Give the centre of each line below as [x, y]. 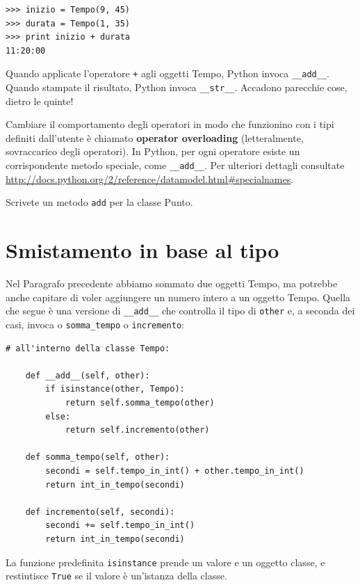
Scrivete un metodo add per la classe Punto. [99, 202]
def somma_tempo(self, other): [98, 457]
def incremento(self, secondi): [100, 512]
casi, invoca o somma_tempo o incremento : [95, 324]
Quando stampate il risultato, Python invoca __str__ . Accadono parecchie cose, [177, 87]
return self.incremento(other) [137, 430]
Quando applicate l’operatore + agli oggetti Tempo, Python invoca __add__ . [167, 73]
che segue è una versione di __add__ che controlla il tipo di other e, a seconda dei [180, 311]
